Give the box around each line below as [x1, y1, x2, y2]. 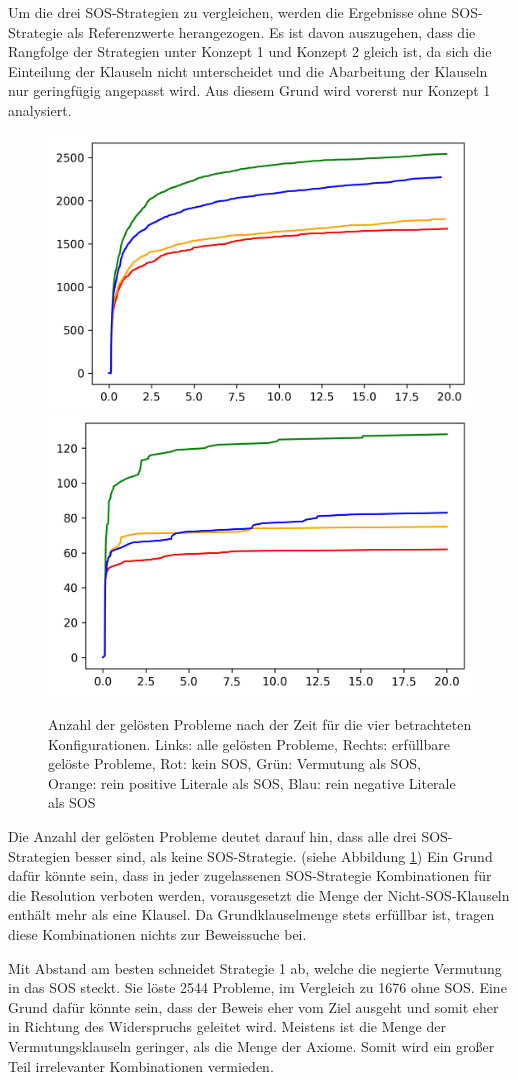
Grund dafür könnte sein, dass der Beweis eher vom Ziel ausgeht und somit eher [8, 996, 499, 1017]
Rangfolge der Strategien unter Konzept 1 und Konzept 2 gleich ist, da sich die [8, 41, 492, 62]
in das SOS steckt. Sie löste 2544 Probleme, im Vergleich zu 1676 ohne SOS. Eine [8, 977, 507, 998]
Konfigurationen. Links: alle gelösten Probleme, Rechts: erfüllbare [48, 733, 450, 754]
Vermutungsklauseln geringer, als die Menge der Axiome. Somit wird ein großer [8, 1035, 495, 1056]
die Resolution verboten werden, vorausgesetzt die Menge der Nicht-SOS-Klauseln [8, 884, 510, 905]
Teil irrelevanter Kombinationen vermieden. [8, 1055, 274, 1076]
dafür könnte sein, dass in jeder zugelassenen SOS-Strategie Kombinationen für [8, 865, 492, 886]
